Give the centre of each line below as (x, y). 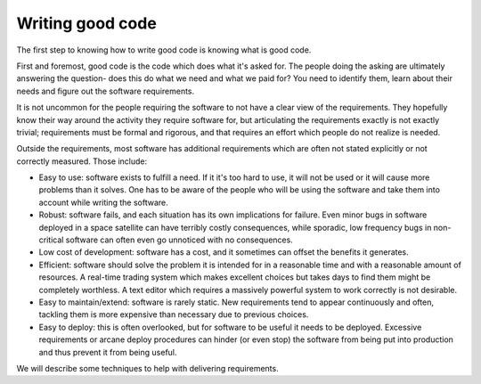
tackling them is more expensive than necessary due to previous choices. (174, 315)
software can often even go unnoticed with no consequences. (179, 240)
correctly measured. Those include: (82, 161)
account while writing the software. (103, 202)
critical (51, 240)
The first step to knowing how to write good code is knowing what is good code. (164, 50)
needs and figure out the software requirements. (106, 91)
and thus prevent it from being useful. (108, 352)
